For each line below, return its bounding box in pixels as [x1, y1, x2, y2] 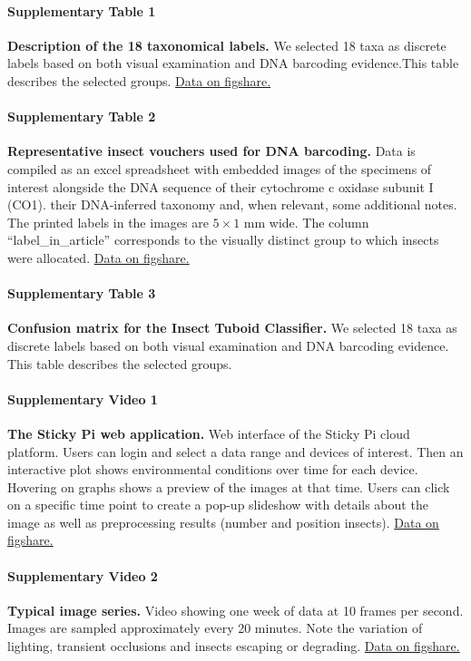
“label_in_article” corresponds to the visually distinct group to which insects [7, 230, 439, 249]
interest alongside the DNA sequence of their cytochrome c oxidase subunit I [7, 177, 434, 196]
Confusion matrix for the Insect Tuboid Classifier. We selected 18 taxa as [7, 318, 457, 337]
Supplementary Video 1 [7, 389, 158, 408]
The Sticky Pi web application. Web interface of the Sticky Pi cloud [7, 423, 410, 442]
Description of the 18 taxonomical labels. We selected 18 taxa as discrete [7, 35, 446, 54]
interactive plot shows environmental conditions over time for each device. [7, 460, 418, 479]
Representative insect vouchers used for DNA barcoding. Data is [7, 141, 416, 160]
